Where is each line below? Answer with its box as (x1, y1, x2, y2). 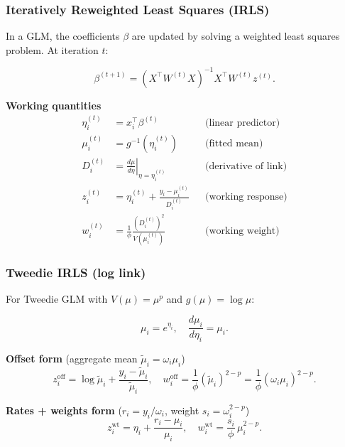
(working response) (205, 192, 287, 203)
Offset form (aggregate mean (6, 351, 138, 366)
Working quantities (6, 97, 102, 112)
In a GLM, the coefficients (6, 28, 120, 43)
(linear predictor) (205, 117, 280, 128)
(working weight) (205, 226, 280, 237)
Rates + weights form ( (6, 402, 122, 417)
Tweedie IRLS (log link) (6, 263, 146, 281)
